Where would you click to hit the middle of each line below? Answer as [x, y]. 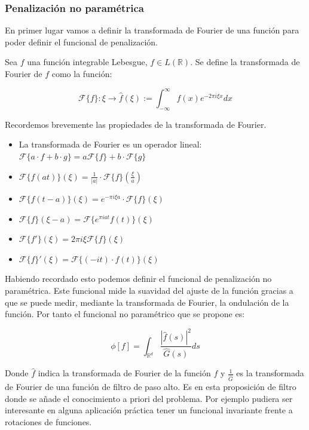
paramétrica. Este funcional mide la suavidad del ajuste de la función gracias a [149, 290]
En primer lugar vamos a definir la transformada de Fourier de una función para [152, 30]
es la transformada [270, 373]
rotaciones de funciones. [48, 421]
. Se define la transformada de [245, 62]
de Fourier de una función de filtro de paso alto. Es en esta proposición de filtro [151, 387]
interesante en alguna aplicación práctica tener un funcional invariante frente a [149, 410]
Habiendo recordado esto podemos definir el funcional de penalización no [138, 279]
